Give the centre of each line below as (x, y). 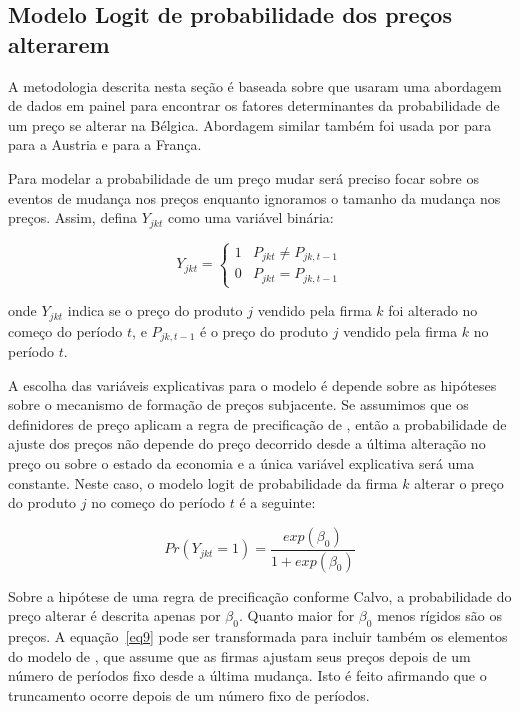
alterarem (59, 43)
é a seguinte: (277, 502)
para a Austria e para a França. (105, 144)
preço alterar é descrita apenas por (114, 615)
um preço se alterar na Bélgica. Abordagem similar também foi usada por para (250, 124)
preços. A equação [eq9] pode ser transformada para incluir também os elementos (258, 636)
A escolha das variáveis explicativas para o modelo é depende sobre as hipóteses (252, 384)
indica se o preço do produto (155, 310)
